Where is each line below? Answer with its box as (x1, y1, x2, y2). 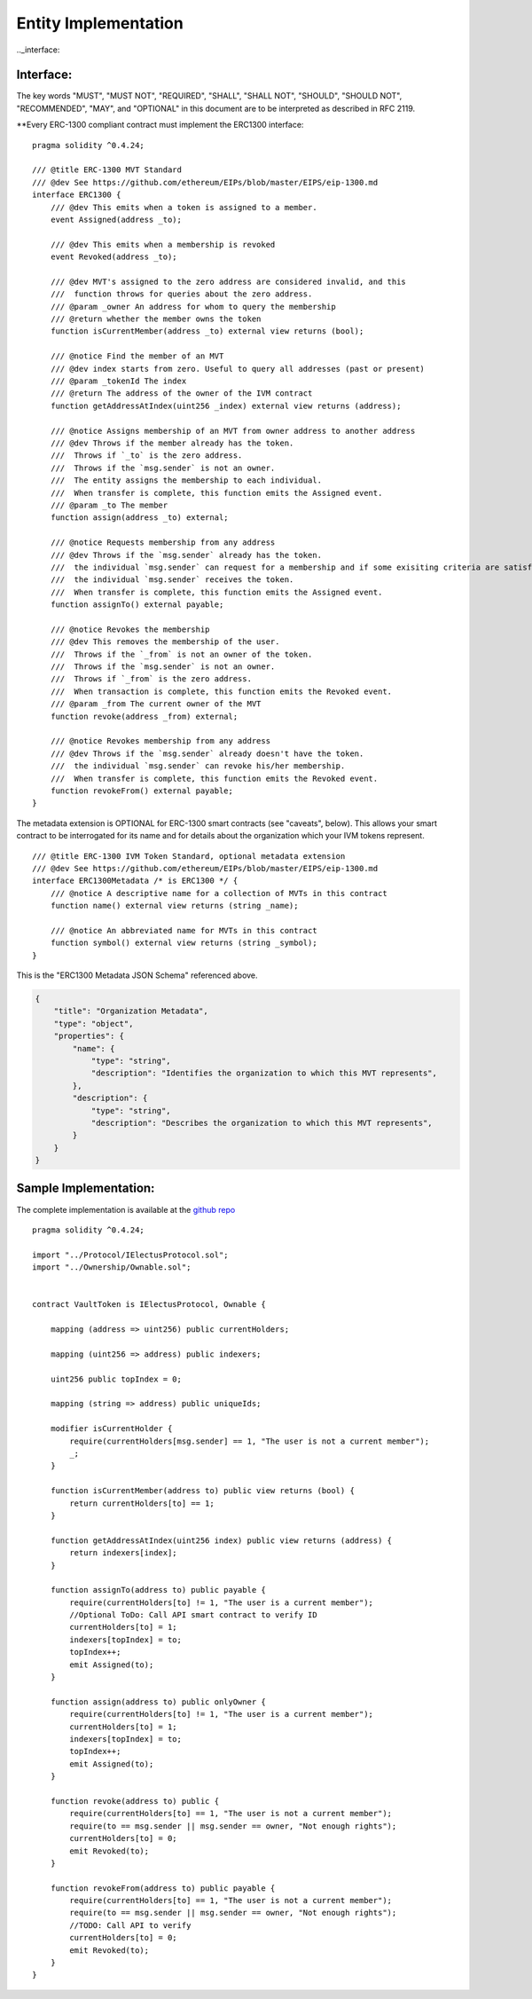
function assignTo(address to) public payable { (50, 1585, 266, 1595)
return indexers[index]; (69, 1548, 177, 1558)
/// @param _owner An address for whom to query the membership (50, 302, 336, 311)
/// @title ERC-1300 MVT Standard (32, 165, 182, 175)
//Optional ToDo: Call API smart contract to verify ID (69, 1610, 318, 1620)
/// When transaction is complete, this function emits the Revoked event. (50, 686, 393, 697)
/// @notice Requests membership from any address (50, 538, 276, 547)
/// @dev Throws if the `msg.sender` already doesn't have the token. (50, 748, 364, 759)
